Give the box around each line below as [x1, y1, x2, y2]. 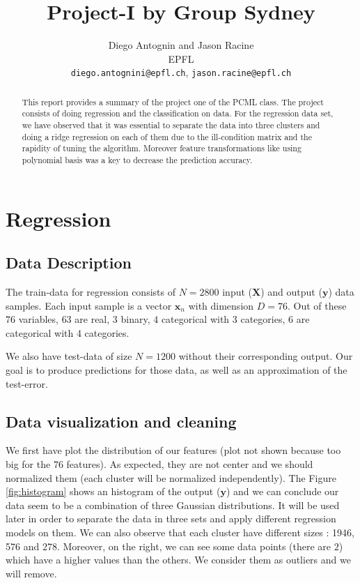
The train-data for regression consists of [6, 285, 175, 299]
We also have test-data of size [6, 349, 132, 363]
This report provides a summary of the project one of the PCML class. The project [22, 96, 324, 107]
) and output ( [260, 285, 322, 299]
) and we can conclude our [226, 484, 339, 499]
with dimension [188, 298, 254, 312]
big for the [6, 457, 51, 471]
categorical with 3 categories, [161, 312, 285, 326]
